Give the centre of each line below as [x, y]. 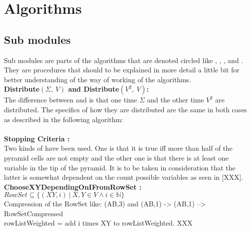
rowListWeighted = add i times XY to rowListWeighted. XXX [98, 223]
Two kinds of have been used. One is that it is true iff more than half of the [118, 148]
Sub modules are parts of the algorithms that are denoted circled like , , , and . [124, 60]
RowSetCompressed [34, 213]
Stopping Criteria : [37, 138]
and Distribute [94, 89]
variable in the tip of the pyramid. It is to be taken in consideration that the [120, 167]
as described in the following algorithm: [64, 119]
